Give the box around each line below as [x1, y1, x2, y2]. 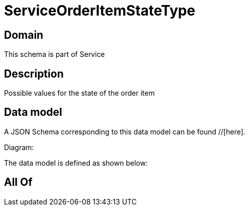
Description [4, 67, 64, 80]
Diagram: [4, 143, 34, 152]
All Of [4, 176, 33, 189]
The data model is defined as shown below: [4, 158, 148, 167]
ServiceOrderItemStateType [4, 2, 195, 19]
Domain [4, 28, 44, 41]
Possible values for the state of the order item [4, 89, 155, 98]
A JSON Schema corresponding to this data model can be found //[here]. [4, 127, 245, 136]
